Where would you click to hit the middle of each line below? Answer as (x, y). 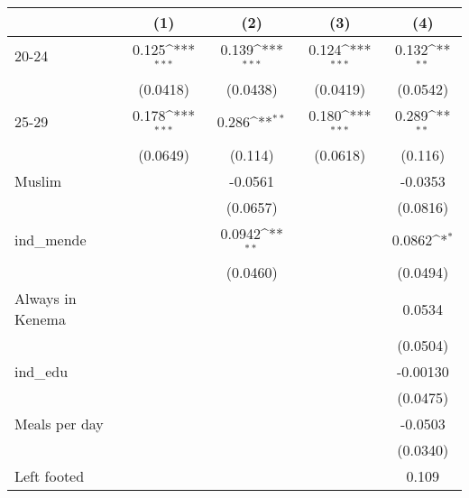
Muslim (38, 180)
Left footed (50, 476)
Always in (46, 299)
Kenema (40, 319)
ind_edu (41, 372)
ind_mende (51, 239)
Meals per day (59, 424)
